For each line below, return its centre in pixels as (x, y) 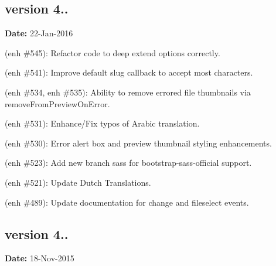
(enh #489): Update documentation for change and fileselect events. (127, 202)
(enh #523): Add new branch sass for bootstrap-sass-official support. (128, 163)
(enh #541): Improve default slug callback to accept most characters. (129, 72)
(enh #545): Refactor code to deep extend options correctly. (113, 52)
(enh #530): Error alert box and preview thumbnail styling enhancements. (138, 143)
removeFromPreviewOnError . (57, 103)
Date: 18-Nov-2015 (40, 258)
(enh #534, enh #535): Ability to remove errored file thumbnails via (128, 92)
